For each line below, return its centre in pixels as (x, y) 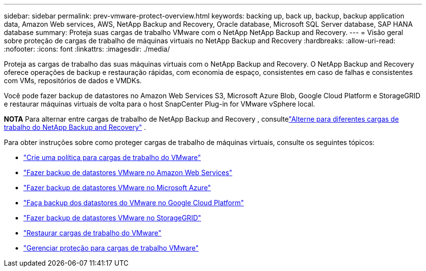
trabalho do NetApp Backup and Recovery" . (75, 127)
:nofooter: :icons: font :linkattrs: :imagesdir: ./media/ (87, 49)
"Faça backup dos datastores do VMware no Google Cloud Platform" (134, 203)
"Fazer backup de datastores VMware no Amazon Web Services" (128, 172)
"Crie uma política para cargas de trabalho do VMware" (112, 157)
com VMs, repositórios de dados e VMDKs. (73, 81)
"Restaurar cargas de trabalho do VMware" (92, 233)
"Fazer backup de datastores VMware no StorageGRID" (112, 218)
